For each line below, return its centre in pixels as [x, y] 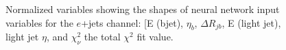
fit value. [155, 37]
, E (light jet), [251, 22]
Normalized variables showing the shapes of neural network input [143, 9]
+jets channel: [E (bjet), [132, 22]
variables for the [39, 22]
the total [102, 37]
